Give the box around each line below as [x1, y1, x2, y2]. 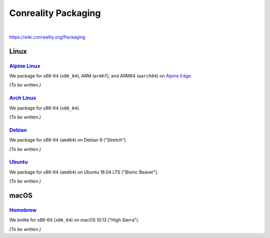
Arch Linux [9, 94, 36, 101]
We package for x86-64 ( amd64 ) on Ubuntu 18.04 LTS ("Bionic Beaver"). [9, 169, 158, 175]
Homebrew [9, 206, 37, 213]
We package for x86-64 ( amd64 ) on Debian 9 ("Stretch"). [9, 137, 127, 143]
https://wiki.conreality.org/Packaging [9, 34, 85, 40]
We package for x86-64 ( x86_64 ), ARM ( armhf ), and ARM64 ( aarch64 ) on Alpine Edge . [9, 73, 192, 79]
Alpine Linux [9, 62, 40, 69]
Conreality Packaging [9, 7, 101, 18]
